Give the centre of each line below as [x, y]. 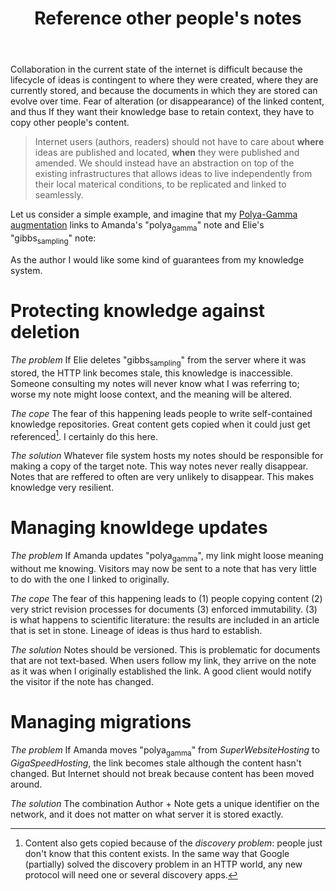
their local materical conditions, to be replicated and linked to [160, 184]
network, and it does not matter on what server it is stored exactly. [147, 814]
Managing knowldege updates [139, 528]
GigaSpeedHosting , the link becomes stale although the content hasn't [156, 763]
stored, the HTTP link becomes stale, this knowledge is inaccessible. [151, 373]
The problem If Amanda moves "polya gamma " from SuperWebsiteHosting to [165, 750]
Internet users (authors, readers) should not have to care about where [179, 142]
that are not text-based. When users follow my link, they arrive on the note [163, 660]
